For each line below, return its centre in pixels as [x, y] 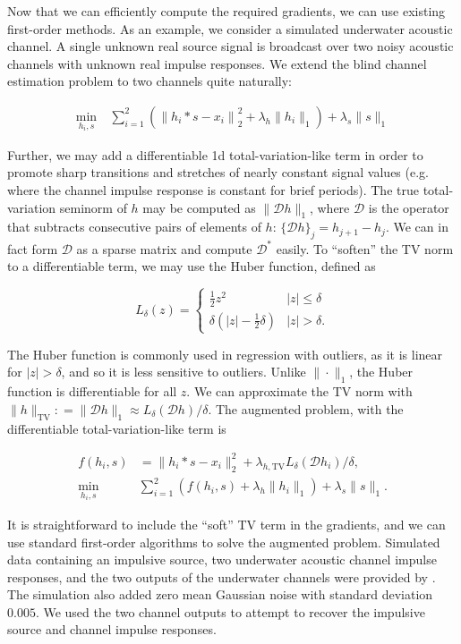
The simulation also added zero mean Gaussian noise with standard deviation [220, 594]
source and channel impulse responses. [112, 629]
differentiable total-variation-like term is [117, 428]
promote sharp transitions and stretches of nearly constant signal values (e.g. [218, 172]
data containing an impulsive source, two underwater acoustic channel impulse [222, 559]
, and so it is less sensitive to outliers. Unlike [184, 372]
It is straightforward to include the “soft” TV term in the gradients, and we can [226, 524]
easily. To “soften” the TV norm [365, 248]
